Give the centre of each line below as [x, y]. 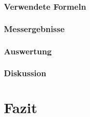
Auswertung [28, 51]
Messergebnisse [34, 28]
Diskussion [25, 73]
